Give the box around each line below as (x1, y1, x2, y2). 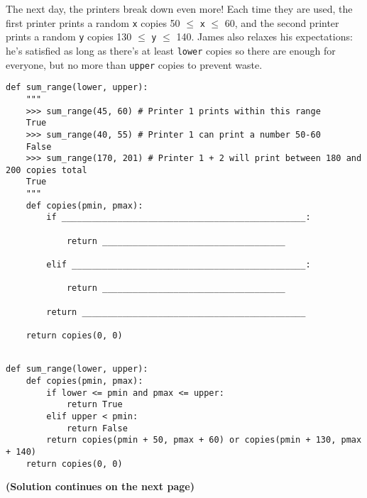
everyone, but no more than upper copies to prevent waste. (6, 57, 263, 72)
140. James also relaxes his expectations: (176, 29, 353, 44)
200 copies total (6, 165, 87, 175)
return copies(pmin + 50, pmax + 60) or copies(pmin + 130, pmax (46, 435, 362, 446)
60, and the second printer (224, 15, 339, 30)
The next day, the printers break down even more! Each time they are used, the (6, 1, 353, 16)
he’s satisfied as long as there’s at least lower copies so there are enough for (6, 43, 336, 57)
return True (66, 399, 123, 410)
